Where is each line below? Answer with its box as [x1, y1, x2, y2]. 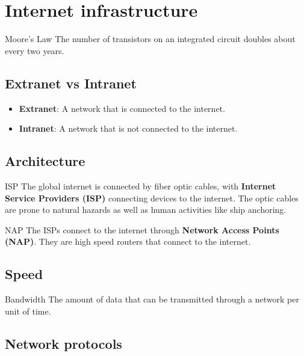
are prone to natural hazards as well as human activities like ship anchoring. [5, 203, 287, 216]
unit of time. [5, 304, 51, 317]
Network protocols [5, 334, 122, 352]
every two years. [5, 44, 64, 57]
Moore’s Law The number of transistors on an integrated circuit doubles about [5, 32, 296, 45]
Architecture [5, 152, 85, 170]
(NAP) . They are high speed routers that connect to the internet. [5, 235, 251, 248]
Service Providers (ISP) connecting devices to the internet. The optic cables [5, 191, 299, 204]
